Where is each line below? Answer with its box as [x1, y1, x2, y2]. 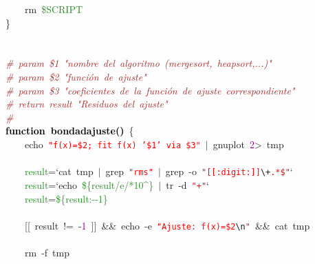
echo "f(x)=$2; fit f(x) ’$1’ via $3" [24, 136, 201, 151]
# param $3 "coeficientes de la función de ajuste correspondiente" [6, 83, 295, 97]
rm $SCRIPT [24, 2, 83, 16]
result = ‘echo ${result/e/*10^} [25, 177, 154, 192]
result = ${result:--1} [25, 191, 108, 205]
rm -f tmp [24, 245, 69, 259]
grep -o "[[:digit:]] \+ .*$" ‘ [165, 164, 293, 179]
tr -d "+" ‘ [166, 177, 209, 192]
